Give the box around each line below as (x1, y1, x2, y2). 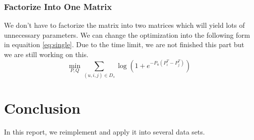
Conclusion (4, 98, 81, 118)
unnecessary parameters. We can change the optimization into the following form (4, 29, 250, 40)
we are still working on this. (4, 49, 89, 59)
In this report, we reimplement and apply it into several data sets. (4, 127, 205, 137)
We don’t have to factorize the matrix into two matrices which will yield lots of (4, 20, 245, 30)
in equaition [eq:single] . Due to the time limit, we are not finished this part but (4, 39, 245, 50)
